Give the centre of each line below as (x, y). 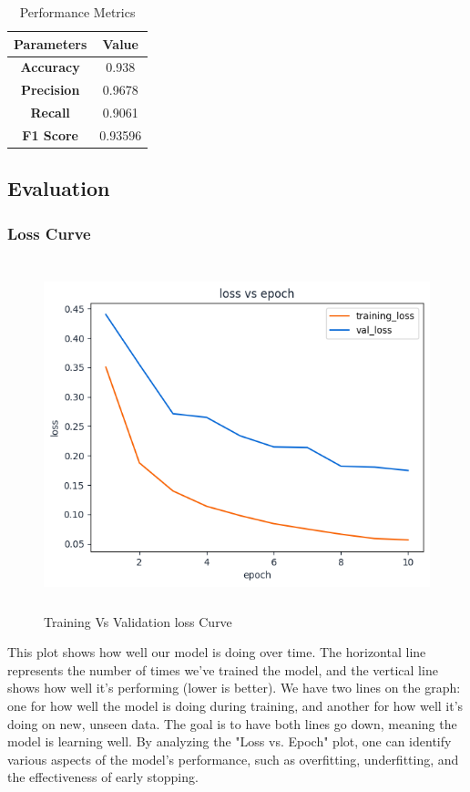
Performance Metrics (77, 12)
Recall (50, 113)
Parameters (51, 43)
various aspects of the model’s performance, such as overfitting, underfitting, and (233, 759)
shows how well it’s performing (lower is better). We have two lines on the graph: (234, 688)
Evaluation (59, 188)
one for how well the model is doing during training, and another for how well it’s (235, 706)
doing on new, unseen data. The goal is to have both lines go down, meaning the (232, 723)
